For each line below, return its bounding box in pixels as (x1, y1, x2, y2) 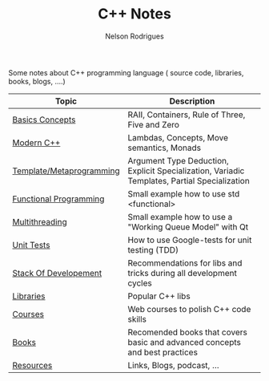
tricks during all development (127, 267, 238, 278)
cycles (127, 278, 152, 289)
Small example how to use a (127, 211, 233, 222)
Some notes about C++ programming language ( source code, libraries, (8, 67, 244, 77)
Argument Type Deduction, (127, 155, 230, 166)
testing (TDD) (127, 244, 179, 255)
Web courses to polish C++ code (127, 303, 251, 314)
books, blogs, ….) (8, 76, 66, 86)
